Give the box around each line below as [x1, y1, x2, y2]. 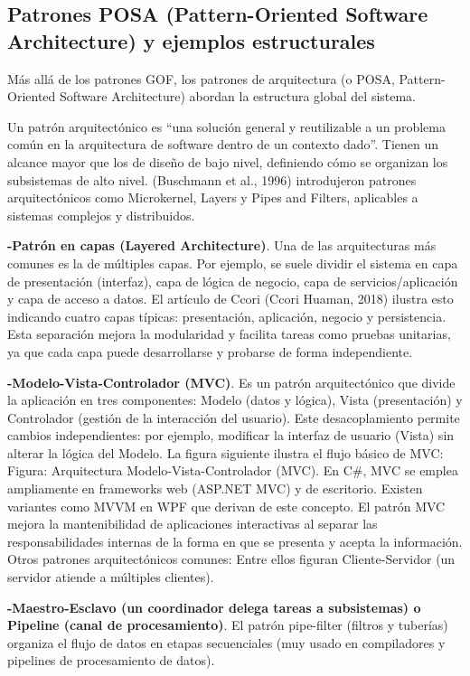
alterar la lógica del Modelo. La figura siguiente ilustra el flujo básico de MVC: [7, 443, 444, 462]
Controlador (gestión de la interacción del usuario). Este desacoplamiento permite [7, 408, 460, 427]
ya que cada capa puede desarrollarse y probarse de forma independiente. [7, 342, 413, 361]
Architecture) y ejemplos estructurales [7, 26, 375, 54]
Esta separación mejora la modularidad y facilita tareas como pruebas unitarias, [7, 324, 451, 343]
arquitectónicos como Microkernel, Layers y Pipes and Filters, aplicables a [7, 188, 418, 207]
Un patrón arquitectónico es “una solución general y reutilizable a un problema [7, 117, 446, 136]
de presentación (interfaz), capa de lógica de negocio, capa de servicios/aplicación [7, 271, 458, 290]
